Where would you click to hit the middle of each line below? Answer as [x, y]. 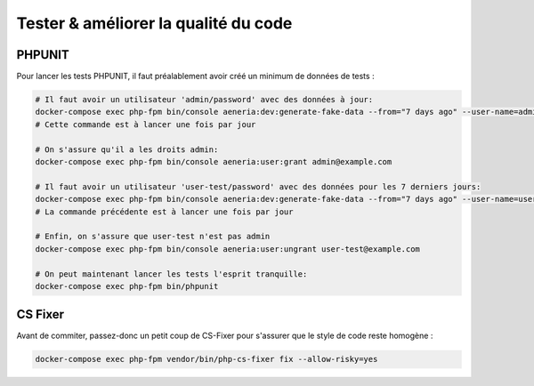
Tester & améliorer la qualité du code [154, 23]
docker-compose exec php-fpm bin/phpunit [127, 286]
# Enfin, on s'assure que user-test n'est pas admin [153, 237]
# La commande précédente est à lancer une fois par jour [164, 212]
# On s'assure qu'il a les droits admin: [127, 149]
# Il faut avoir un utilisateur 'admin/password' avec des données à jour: [204, 100]
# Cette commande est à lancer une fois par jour [146, 124]
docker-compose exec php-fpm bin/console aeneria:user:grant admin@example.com [214, 161]
